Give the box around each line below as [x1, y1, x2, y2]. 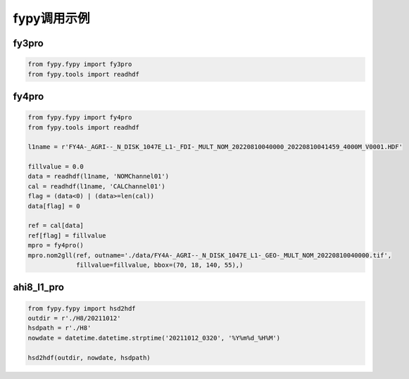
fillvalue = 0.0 [27, 162, 84, 171]
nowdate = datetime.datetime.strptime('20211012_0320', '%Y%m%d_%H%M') [27, 334, 281, 342]
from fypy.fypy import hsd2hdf [27, 304, 137, 312]
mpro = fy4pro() [27, 241, 84, 250]
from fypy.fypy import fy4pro [27, 113, 132, 122]
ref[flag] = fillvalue [27, 231, 106, 239]
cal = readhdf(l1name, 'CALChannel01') [27, 182, 165, 190]
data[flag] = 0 [27, 202, 80, 210]
